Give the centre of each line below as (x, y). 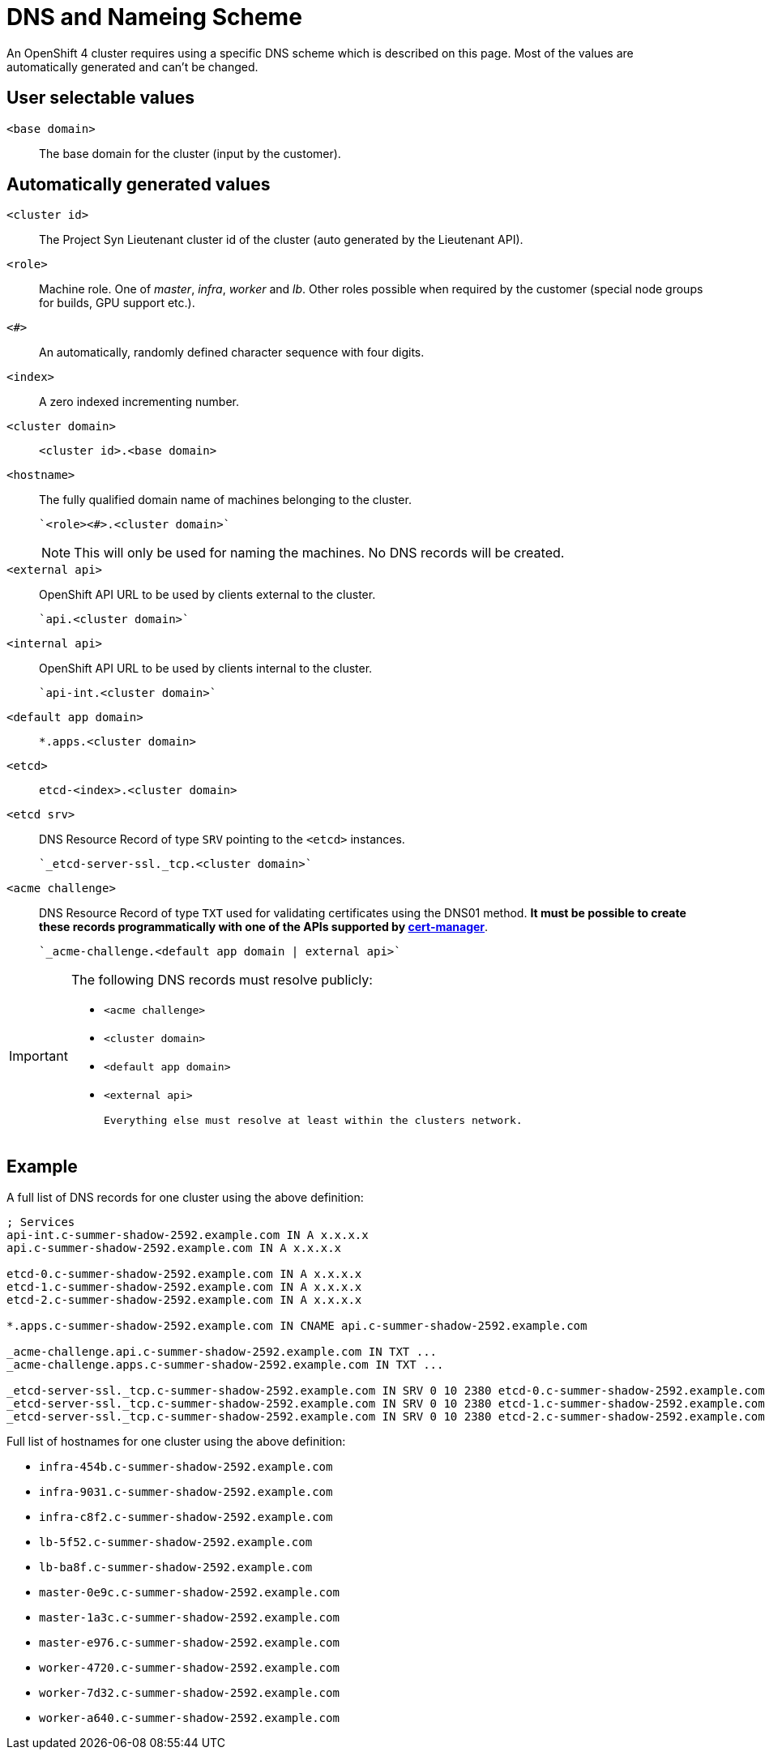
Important (38, 1055)
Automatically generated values (139, 185)
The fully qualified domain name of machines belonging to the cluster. (225, 500)
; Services (41, 1222)
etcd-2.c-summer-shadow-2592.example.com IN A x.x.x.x (184, 1300)
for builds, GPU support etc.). (117, 303)
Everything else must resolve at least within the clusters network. (313, 1121)
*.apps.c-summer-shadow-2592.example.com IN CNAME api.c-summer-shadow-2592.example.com (297, 1326)
